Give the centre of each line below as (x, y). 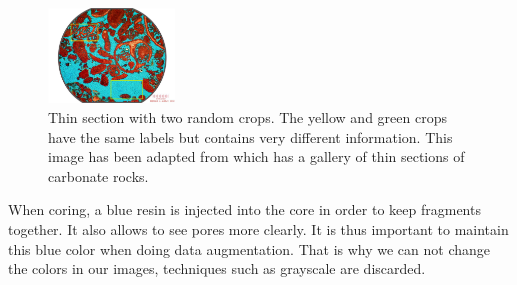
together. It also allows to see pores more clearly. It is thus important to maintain (258, 228)
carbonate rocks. (98, 175)
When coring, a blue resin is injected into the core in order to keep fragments (244, 209)
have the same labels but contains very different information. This (250, 136)
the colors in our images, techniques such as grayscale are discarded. (217, 268)
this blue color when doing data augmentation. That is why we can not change (249, 248)
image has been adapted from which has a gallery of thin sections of (256, 156)
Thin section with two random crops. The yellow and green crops (247, 116)
